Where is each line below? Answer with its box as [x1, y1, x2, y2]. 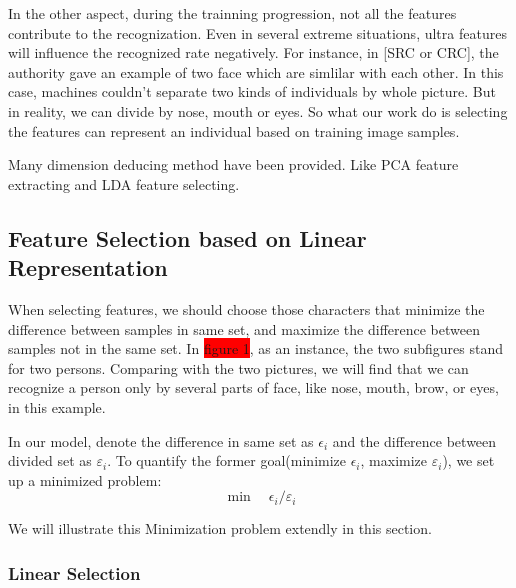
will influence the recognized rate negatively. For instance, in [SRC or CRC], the [8, 42, 499, 63]
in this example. [8, 396, 106, 417]
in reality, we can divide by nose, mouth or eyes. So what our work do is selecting [8, 100, 508, 121]
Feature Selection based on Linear [8, 222, 367, 253]
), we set [442, 450, 495, 471]
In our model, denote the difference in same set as [8, 430, 314, 451]
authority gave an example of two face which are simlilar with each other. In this [8, 61, 504, 82]
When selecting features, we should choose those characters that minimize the [8, 298, 485, 319]
